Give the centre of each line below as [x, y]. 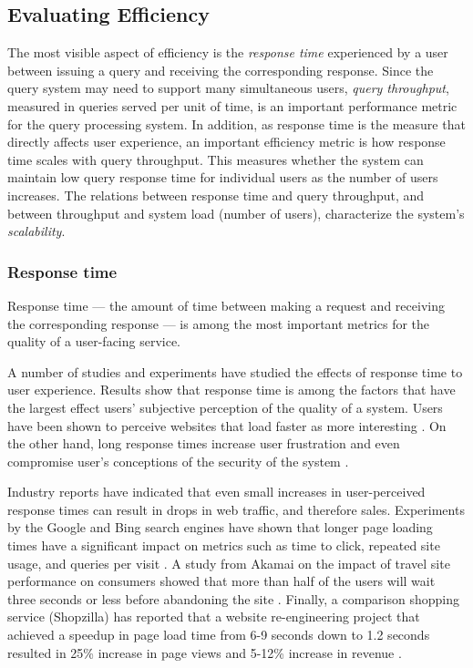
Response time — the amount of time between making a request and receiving [226, 305]
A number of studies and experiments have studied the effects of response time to [235, 371]
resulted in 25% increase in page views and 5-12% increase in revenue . [205, 652]
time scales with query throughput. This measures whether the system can [216, 159]
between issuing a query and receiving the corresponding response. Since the [221, 70]
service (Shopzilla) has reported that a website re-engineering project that [214, 617]
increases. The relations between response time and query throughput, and [216, 195]
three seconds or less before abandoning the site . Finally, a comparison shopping [233, 598]
